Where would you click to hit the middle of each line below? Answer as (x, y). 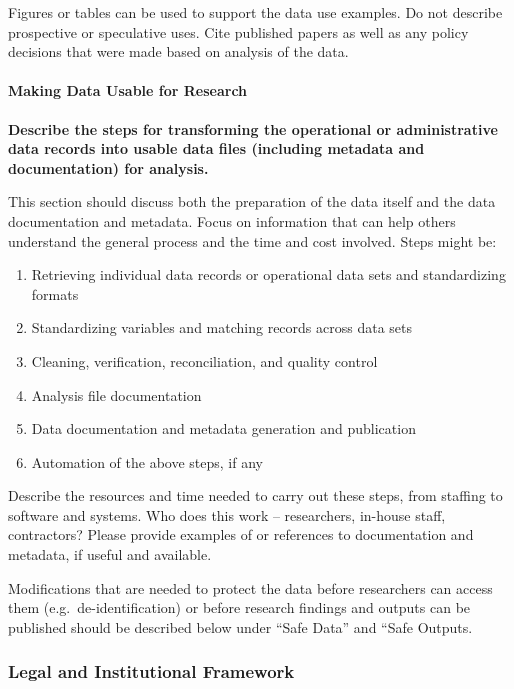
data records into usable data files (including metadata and (216, 148)
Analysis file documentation (116, 394)
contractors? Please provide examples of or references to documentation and (241, 534)
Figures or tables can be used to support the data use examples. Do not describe (255, 12)
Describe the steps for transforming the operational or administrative (253, 128)
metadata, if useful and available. (110, 554)
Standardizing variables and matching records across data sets (222, 327)
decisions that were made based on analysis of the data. (178, 51)
